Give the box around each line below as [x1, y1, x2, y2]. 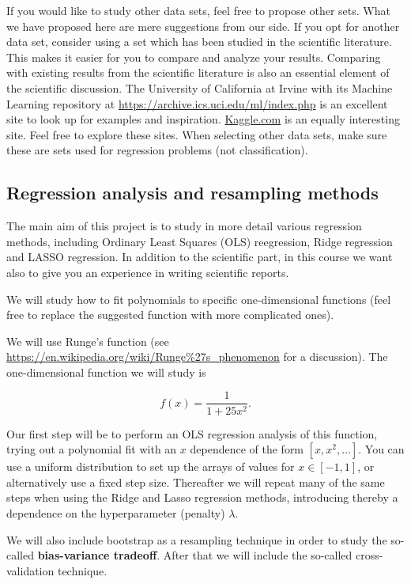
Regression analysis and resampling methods [6, 180, 379, 205]
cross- [356, 547, 383, 563]
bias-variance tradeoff [37, 547, 157, 563]
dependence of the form [190, 441, 304, 457]
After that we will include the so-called [163, 547, 353, 563]
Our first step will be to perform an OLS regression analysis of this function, [6, 425, 378, 442]
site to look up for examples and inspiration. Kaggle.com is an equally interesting [6, 111, 400, 127]
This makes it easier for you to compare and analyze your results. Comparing [6, 48, 381, 65]
